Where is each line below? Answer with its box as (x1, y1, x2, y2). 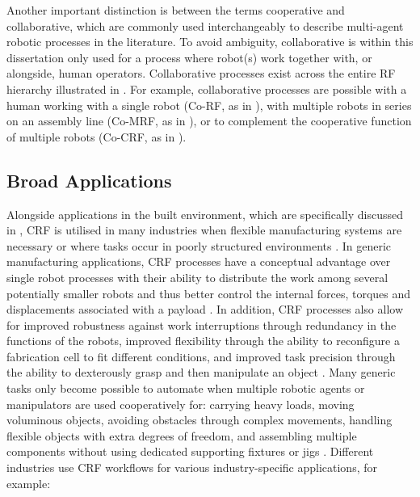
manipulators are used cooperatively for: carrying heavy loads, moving (6, 395, 355, 412)
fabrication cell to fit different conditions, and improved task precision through (6, 347, 396, 364)
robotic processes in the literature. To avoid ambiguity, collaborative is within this (6, 33, 414, 50)
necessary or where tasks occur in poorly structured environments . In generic (6, 237, 392, 254)
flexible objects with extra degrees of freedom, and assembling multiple (6, 427, 357, 444)
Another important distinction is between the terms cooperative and (6, 2, 345, 18)
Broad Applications (6, 167, 172, 192)
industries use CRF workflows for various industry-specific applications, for (6, 459, 377, 476)
